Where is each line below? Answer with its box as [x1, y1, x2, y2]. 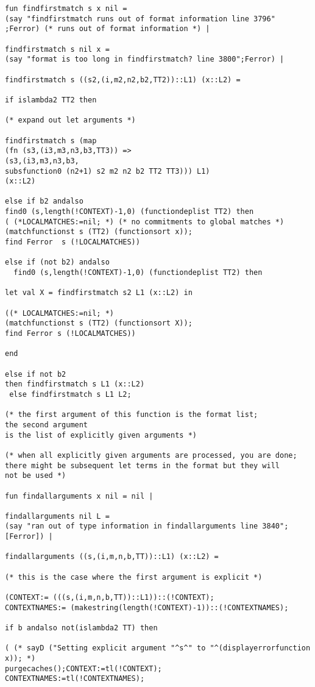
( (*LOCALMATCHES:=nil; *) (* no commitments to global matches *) [5, 217, 285, 226]
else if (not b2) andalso [5, 258, 110, 267]
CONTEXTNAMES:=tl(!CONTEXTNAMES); [5, 674, 145, 683]
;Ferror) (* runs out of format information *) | [5, 24, 210, 34]
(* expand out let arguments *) [5, 116, 136, 125]
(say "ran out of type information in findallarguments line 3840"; [5, 522, 289, 531]
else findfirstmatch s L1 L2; [9, 390, 132, 399]
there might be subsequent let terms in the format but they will [5, 461, 280, 470]
